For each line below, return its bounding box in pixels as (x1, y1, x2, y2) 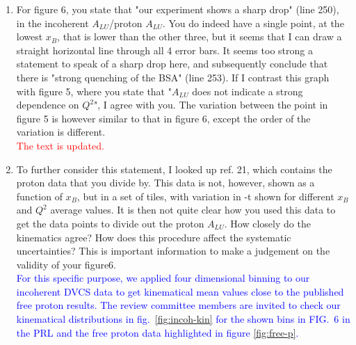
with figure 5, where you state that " (16, 83, 172, 98)
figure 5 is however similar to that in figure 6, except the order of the (16, 111, 311, 125)
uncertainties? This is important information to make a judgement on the (16, 243, 330, 258)
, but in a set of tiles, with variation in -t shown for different (76, 188, 334, 203)
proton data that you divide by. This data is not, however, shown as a (16, 175, 315, 190)
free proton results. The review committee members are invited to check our (16, 298, 341, 312)
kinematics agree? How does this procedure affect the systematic (16, 230, 291, 244)
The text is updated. (16, 138, 104, 152)
